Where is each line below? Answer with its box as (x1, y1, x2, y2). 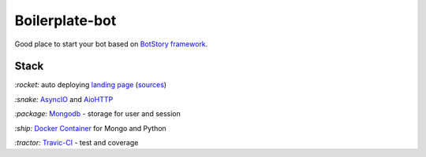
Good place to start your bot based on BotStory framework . (14, 39, 208, 49)
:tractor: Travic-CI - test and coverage (14, 138, 139, 148)
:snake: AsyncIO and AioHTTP (14, 94, 114, 104)
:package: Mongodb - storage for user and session (14, 109, 181, 119)
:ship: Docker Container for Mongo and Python (14, 123, 167, 133)
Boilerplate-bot (14, 12, 117, 29)
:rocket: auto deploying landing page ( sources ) (14, 80, 167, 89)
